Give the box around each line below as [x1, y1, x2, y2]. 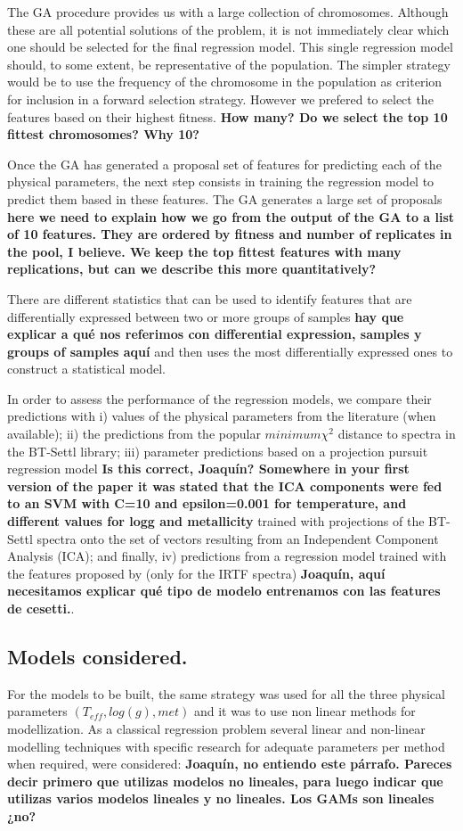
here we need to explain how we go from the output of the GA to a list [7, 207, 455, 226]
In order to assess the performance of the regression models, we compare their [7, 389, 432, 407]
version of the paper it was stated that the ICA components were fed [7, 476, 443, 495]
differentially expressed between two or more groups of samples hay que [7, 307, 404, 325]
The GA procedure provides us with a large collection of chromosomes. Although [7, 3, 449, 21]
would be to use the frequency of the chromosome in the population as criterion [7, 72, 443, 91]
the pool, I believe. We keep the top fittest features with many [7, 242, 402, 260]
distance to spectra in [337, 424, 456, 443]
